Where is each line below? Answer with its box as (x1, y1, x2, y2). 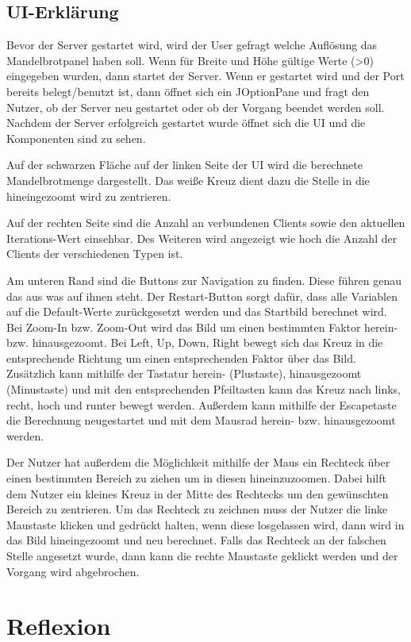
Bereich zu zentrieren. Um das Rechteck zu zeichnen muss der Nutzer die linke (6, 501, 388, 517)
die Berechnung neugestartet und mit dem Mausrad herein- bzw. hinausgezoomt (6, 412, 396, 429)
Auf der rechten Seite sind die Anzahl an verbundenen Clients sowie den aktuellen (6, 214, 405, 231)
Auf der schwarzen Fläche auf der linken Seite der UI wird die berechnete (6, 156, 363, 173)
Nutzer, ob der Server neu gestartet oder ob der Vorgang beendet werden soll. (6, 98, 385, 115)
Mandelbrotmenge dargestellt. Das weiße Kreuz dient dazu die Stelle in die (6, 171, 370, 188)
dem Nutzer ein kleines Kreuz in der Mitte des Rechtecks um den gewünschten (6, 485, 389, 502)
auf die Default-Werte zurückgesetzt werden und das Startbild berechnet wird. (6, 303, 387, 320)
